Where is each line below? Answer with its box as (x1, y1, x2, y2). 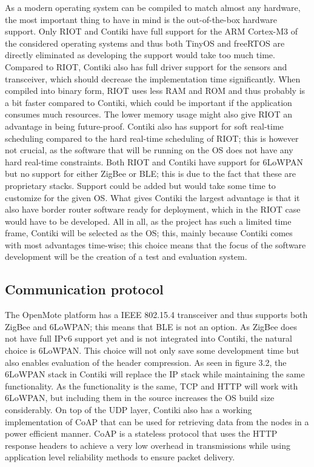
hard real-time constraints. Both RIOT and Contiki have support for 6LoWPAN (5, 155, 304, 168)
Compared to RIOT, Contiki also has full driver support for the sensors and (5, 60, 287, 73)
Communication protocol (5, 280, 164, 299)
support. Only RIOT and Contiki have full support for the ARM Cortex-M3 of (5, 25, 298, 38)
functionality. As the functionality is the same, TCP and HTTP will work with (5, 379, 298, 392)
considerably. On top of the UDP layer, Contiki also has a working (5, 403, 252, 416)
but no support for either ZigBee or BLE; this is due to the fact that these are (5, 167, 296, 180)
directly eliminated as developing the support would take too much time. (5, 48, 275, 61)
